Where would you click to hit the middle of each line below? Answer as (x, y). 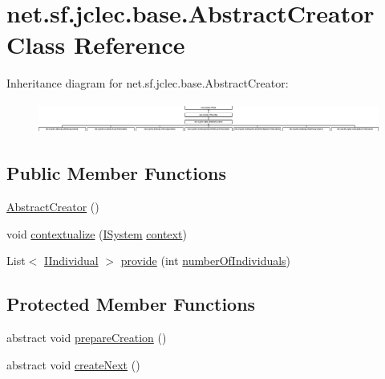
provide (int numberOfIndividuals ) (206, 261)
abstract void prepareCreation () (87, 338)
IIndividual (71, 261)
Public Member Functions (116, 173)
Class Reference (96, 45)
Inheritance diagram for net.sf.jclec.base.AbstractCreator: (148, 83)
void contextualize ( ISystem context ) (97, 233)
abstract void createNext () (73, 364)
